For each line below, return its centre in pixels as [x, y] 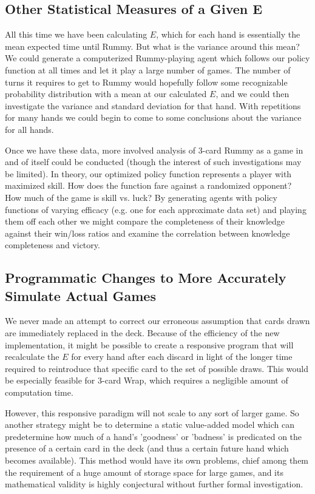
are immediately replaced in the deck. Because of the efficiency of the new [142, 333]
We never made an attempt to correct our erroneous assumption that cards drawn [157, 321]
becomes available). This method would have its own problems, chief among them [157, 460]
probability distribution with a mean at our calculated [106, 94]
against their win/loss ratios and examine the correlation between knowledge [147, 233]
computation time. [39, 392]
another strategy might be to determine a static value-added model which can [150, 425]
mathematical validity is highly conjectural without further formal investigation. [154, 484]
